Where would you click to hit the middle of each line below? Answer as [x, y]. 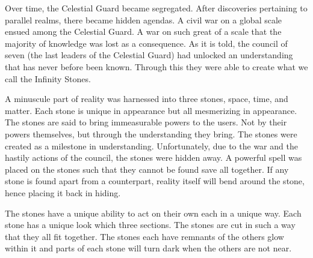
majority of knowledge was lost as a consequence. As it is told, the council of [146, 43]
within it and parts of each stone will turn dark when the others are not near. [148, 248]
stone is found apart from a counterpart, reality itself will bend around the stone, [155, 181]
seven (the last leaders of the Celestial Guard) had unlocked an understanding [149, 55]
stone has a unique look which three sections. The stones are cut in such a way [150, 225]
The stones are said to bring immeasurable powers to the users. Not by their [146, 122]
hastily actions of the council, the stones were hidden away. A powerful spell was [153, 157]
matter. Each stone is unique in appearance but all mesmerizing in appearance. [151, 110]
